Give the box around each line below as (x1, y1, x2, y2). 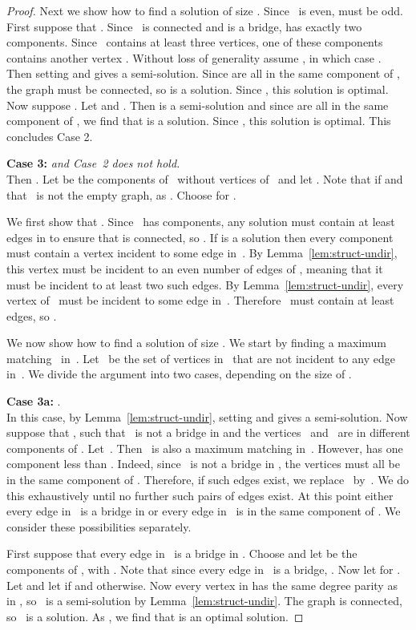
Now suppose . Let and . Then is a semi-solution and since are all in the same (6, 96, 389, 113)
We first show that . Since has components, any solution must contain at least (6, 213, 395, 230)
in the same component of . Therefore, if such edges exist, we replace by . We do (6, 471, 410, 488)
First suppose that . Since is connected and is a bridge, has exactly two (6, 18, 362, 34)
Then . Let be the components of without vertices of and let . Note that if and (6, 170, 403, 187)
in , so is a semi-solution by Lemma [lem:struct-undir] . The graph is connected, (6, 592, 402, 609)
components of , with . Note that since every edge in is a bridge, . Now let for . (6, 561, 401, 577)
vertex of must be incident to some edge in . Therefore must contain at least (6, 292, 394, 309)
